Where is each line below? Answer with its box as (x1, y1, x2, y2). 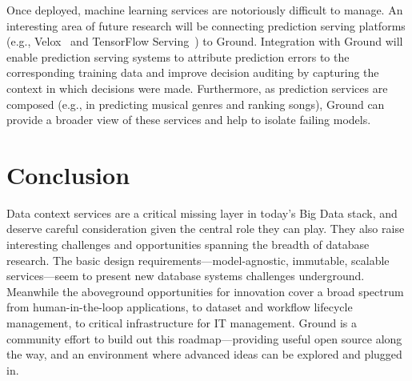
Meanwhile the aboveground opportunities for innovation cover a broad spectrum (6, 283, 404, 299)
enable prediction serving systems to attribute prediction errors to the (6, 48, 350, 65)
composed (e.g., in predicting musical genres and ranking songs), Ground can (6, 95, 385, 112)
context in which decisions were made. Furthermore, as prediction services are (6, 79, 388, 96)
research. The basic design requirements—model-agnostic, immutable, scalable (6, 251, 390, 268)
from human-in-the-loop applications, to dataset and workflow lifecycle (6, 299, 353, 315)
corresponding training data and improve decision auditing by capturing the (6, 64, 379, 81)
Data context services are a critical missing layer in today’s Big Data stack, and (6, 204, 398, 221)
